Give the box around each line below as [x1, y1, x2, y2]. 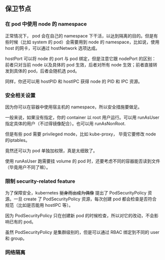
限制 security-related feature [5, 178, 75, 185]
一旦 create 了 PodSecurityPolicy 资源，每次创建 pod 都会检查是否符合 [13, 196, 157, 202]
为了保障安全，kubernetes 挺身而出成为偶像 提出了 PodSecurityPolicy [5, 190, 147, 196]
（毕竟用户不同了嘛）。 [5, 164, 51, 170]
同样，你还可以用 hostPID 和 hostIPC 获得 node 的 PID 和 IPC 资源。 [5, 78, 143, 84]
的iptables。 [5, 137, 30, 143]
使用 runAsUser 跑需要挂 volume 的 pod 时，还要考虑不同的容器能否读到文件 [5, 158, 161, 164]
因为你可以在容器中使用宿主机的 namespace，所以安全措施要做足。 [5, 104, 142, 110]
